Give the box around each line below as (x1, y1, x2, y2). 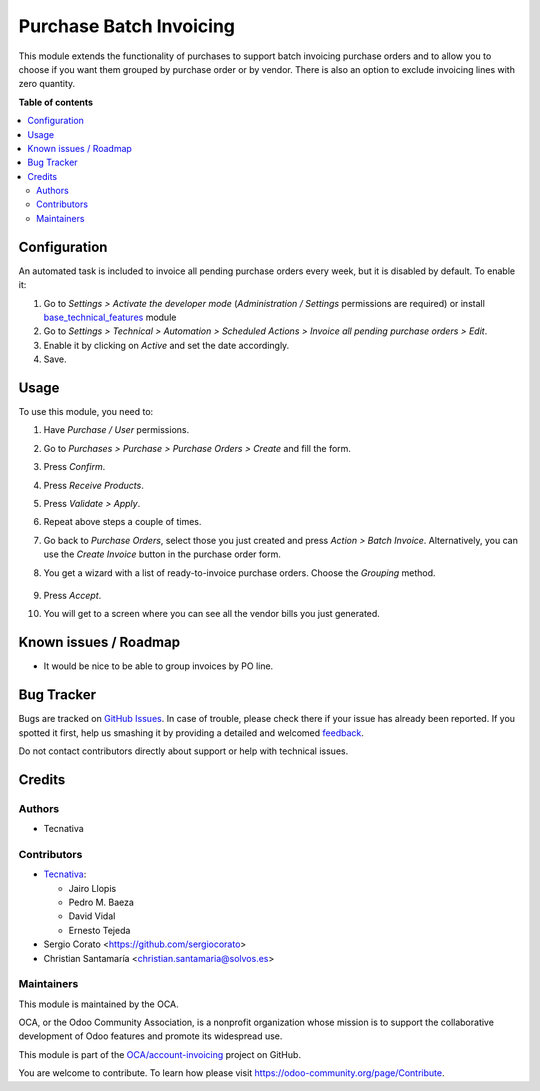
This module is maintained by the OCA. (18, 998, 179, 1010)
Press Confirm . (43, 461, 106, 473)
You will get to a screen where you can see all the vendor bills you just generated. (43, 608, 380, 620)
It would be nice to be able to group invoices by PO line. (43, 660, 274, 672)
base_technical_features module (43, 311, 177, 323)
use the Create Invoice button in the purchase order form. (43, 548, 282, 560)
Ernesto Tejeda (68, 924, 131, 936)
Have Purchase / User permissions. (43, 424, 190, 436)
